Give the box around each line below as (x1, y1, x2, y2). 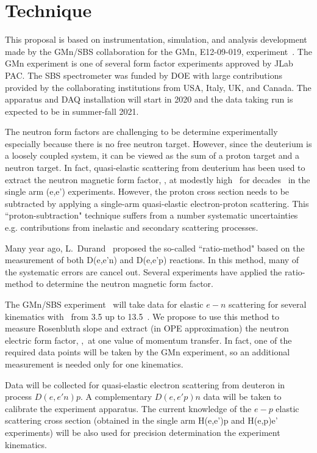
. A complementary (80, 390, 152, 403)
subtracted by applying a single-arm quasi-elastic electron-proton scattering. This (5, 197, 309, 209)
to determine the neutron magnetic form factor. (35, 277, 213, 290)
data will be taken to (203, 390, 282, 403)
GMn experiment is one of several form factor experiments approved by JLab (5, 57, 293, 70)
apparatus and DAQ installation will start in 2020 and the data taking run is (5, 93, 293, 106)
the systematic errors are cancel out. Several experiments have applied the (5, 265, 282, 278)
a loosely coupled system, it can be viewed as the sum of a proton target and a (5, 149, 300, 162)
